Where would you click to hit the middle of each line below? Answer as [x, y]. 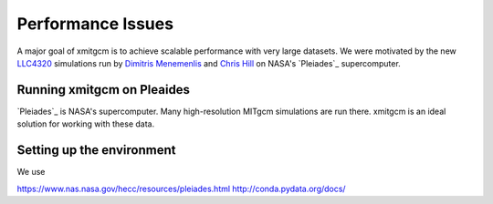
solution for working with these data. [86, 124]
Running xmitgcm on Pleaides [104, 90]
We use [31, 172]
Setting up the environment [96, 150]
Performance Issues [95, 24]
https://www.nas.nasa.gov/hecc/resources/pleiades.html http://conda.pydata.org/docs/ [181, 189]
